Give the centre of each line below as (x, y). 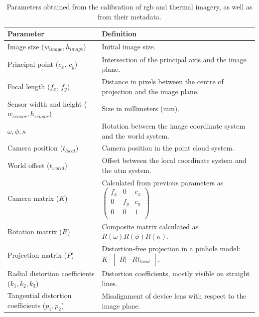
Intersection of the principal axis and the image (174, 59)
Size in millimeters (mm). (141, 108)
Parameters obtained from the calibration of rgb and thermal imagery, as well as (129, 6)
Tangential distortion (40, 295)
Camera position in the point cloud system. (168, 148)
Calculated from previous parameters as (163, 182)
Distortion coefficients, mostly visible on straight (176, 273)
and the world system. (136, 135)
